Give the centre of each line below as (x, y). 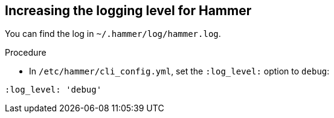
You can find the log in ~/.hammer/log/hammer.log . (113, 34)
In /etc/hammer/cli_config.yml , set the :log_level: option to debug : (179, 71)
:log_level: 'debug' (53, 90)
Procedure (26, 53)
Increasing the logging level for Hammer (128, 11)
